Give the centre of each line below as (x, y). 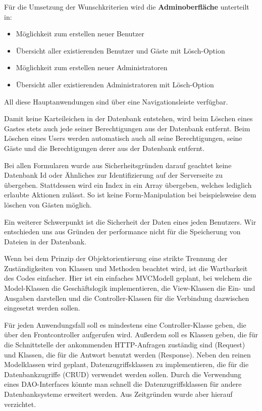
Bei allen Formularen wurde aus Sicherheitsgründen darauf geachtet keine (118, 165)
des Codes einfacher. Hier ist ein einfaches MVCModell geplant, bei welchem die (128, 278)
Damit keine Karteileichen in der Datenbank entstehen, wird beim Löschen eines (128, 118)
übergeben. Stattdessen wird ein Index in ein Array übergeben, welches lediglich (128, 185)
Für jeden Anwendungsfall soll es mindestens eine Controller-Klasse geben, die (125, 324)
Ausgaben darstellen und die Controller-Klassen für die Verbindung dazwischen (127, 298)
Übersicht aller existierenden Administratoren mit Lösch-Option (115, 84)
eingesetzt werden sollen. (42, 308)
